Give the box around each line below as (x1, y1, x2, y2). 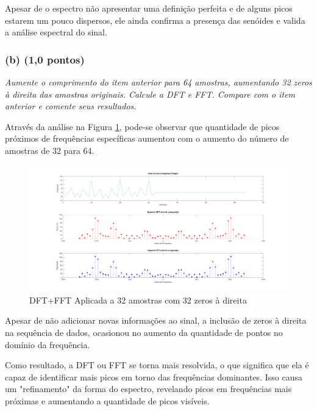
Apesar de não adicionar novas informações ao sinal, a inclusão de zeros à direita (5, 314, 307, 327)
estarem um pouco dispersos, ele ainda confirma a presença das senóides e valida (5, 13, 305, 26)
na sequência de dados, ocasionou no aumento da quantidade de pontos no (5, 326, 283, 338)
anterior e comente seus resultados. (5, 100, 137, 112)
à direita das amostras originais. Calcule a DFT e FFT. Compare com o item (5, 87, 296, 100)
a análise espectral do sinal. (5, 26, 107, 38)
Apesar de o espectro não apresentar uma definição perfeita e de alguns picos (5, 2, 293, 14)
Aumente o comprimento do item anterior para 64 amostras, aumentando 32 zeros (5, 76, 312, 88)
